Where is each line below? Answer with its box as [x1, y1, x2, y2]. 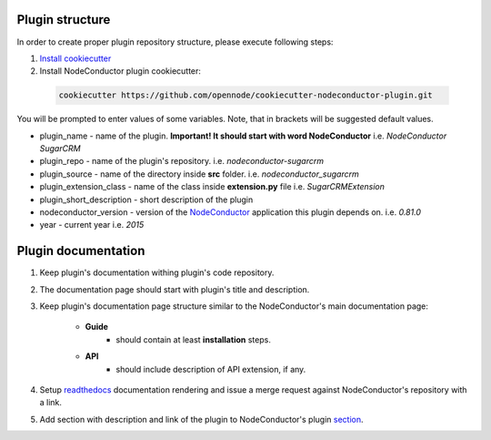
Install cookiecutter [39, 53, 112, 64]
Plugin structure [16, 12, 111, 27]
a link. [39, 397, 63, 408]
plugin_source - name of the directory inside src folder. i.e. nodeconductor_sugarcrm [39, 169, 359, 179]
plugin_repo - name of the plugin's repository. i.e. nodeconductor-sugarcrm [39, 156, 325, 167]
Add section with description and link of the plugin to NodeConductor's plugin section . [39, 414, 364, 425]
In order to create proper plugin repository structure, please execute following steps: [16, 36, 334, 47]
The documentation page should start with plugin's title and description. [39, 283, 310, 295]
